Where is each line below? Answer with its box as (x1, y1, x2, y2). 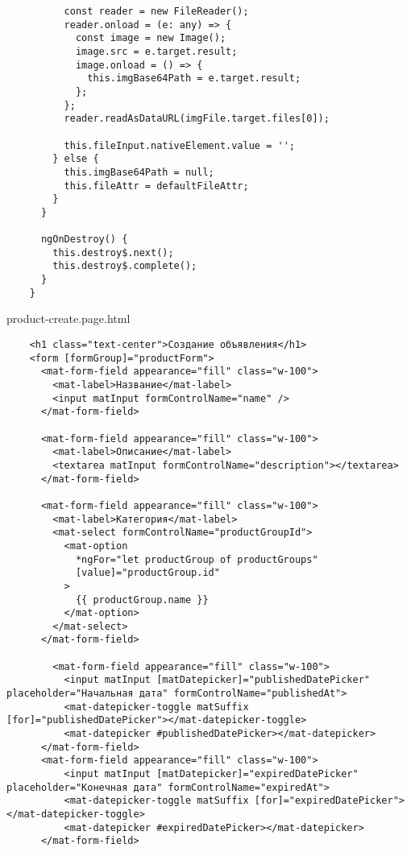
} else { (52, 153, 99, 165)
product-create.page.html (6, 310, 131, 327)
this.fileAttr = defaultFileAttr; (64, 180, 249, 192)
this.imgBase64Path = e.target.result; (87, 72, 301, 85)
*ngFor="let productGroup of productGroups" (75, 553, 318, 565)
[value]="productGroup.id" (75, 567, 220, 579)
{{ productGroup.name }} (75, 594, 209, 606)
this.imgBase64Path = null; (64, 166, 214, 178)
